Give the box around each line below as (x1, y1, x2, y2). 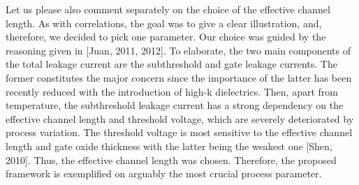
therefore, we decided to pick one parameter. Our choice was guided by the (6, 29, 326, 44)
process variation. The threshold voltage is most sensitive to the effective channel (6, 125, 353, 140)
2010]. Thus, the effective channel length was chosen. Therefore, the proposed (6, 152, 337, 167)
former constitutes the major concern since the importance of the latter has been (6, 70, 352, 84)
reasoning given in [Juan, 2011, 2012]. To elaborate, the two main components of (6, 43, 351, 57)
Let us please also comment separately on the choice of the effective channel (6, 2, 330, 16)
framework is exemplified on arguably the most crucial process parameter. (6, 166, 322, 181)
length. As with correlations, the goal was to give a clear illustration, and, (6, 15, 322, 30)
